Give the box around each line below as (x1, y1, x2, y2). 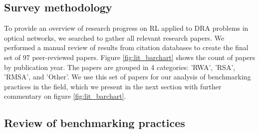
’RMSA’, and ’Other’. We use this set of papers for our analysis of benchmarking (4, 71, 251, 82)
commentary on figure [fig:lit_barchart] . (4, 91, 126, 101)
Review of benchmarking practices (4, 115, 185, 131)
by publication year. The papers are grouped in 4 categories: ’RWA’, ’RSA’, (4, 62, 236, 72)
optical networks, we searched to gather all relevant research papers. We (4, 32, 225, 43)
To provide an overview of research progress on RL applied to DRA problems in (4, 23, 249, 33)
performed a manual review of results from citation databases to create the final (4, 42, 249, 53)
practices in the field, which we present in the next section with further (4, 81, 222, 91)
